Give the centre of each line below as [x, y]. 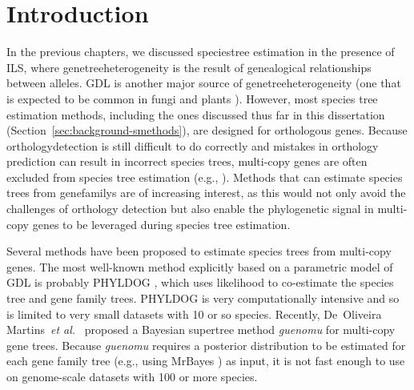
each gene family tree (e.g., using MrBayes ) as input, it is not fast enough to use [206, 361]
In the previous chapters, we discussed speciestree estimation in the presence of [201, 52]
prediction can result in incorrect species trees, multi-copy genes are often [187, 161]
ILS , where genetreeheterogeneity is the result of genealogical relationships [189, 67]
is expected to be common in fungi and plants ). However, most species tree [192, 98]
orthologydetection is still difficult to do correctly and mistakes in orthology [193, 145]
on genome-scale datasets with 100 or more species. [132, 376]
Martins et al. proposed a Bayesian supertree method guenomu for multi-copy [201, 330]
